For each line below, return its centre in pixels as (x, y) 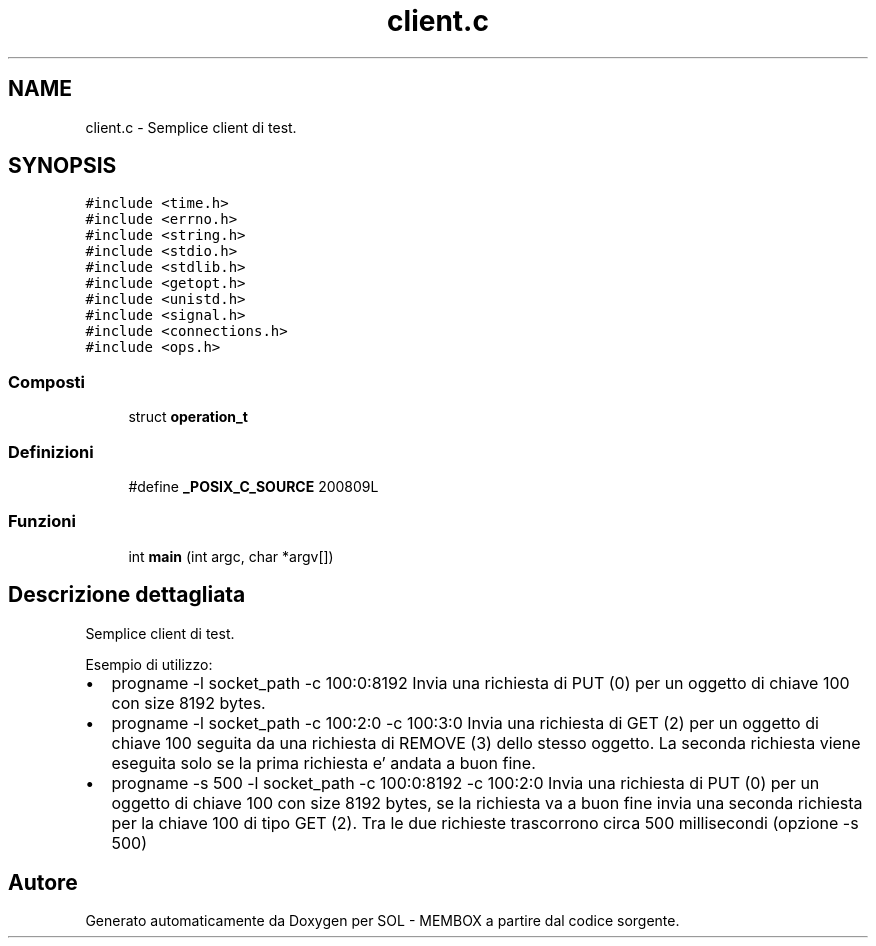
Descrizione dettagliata (127, 595)
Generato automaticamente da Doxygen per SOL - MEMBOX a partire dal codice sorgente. (382, 921)
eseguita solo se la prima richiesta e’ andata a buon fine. (323, 762)
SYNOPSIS (62, 166)
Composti (46, 381)
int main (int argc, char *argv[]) (231, 556)
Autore (43, 882)
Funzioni (42, 521)
